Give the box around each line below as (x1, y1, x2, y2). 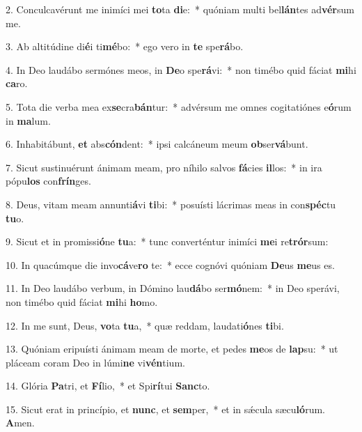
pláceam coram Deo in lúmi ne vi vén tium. (6, 355, 185, 369)
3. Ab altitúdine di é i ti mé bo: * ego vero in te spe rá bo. (6, 39, 244, 54)
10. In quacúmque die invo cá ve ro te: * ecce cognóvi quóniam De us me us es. (6, 257, 335, 272)
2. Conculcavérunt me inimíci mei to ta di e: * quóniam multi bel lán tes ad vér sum (6, 2, 354, 16)
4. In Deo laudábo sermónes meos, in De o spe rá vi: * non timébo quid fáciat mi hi (6, 62, 356, 77)
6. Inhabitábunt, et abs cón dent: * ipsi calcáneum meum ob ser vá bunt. (6, 137, 308, 151)
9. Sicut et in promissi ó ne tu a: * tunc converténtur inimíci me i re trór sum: (6, 234, 329, 249)
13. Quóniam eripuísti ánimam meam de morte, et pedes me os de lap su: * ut (6, 341, 338, 356)
